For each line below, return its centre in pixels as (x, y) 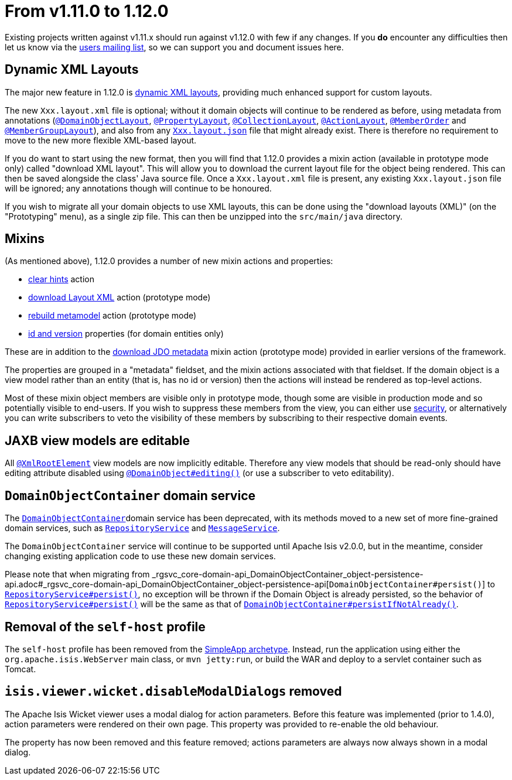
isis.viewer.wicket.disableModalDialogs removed (173, 692)
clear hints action (61, 279)
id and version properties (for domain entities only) (126, 334)
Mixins (25, 239)
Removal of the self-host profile (105, 627)
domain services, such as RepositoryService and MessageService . (142, 528)
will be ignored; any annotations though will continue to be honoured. (138, 188)
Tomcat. (21, 669)
